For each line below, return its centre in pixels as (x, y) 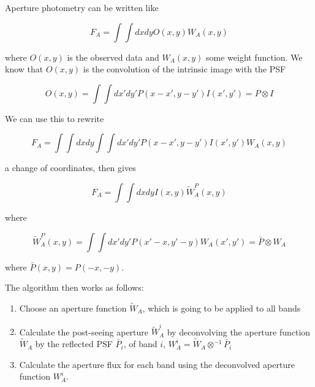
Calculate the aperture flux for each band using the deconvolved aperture (157, 364)
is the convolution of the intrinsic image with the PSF (184, 69)
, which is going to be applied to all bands (222, 308)
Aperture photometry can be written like (82, 7)
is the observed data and (113, 57)
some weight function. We (254, 57)
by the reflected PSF (74, 344)
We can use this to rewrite (55, 118)
